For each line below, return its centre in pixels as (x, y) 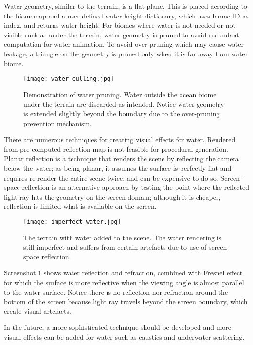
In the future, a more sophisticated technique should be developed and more (118, 327)
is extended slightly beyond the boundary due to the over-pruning (122, 113)
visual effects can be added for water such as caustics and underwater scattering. (124, 336)
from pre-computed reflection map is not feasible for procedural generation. (116, 149)
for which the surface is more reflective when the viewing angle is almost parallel (124, 282)
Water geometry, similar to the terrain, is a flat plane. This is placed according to (126, 6)
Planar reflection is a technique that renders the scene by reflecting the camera (121, 158)
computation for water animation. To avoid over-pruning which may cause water (124, 44)
